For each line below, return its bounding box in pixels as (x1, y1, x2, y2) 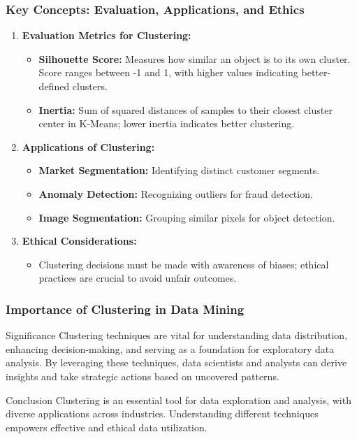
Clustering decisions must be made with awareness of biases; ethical (38, 257, 329, 271)
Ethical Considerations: (22, 233, 137, 248)
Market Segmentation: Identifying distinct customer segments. (38, 163, 320, 178)
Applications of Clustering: (22, 139, 155, 154)
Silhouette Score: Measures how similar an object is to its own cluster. (38, 51, 351, 66)
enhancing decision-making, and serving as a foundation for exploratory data (6, 341, 335, 356)
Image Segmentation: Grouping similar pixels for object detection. (38, 210, 335, 224)
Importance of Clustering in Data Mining (6, 300, 245, 317)
